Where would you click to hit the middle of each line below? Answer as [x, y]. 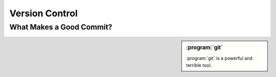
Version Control [43, 13]
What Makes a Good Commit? [61, 27]
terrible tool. [199, 65]
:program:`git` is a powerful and [220, 58]
